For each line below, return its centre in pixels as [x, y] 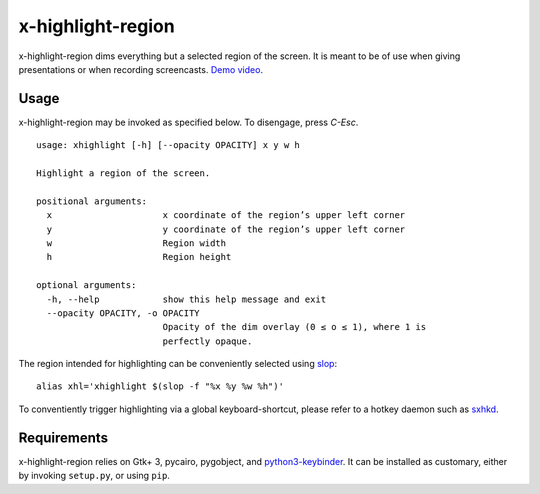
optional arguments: [86, 285]
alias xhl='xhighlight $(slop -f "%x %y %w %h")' [160, 386]
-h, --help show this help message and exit [186, 299]
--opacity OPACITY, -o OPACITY [123, 313]
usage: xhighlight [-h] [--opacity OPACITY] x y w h [168, 145]
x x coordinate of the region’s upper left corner [226, 215]
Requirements [63, 437]
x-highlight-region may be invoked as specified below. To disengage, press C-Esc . [188, 122]
